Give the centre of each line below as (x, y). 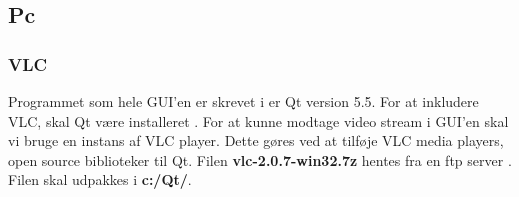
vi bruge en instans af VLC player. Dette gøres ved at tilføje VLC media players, (256, 140)
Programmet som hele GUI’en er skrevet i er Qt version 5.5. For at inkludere (243, 101)
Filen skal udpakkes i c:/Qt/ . (100, 179)
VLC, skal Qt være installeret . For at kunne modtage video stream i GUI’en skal (258, 120)
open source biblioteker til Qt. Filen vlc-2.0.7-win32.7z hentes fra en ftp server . (260, 159)
